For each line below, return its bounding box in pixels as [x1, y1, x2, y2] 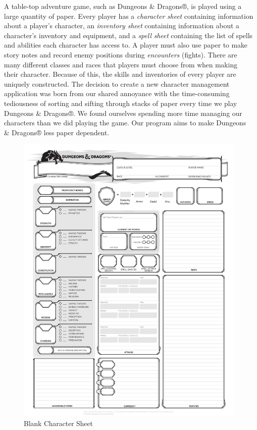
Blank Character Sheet [24, 418, 93, 429]
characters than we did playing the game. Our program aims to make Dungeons [4, 117, 246, 128]
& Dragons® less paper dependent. [4, 127, 109, 137]
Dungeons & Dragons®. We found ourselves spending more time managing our [4, 107, 243, 118]
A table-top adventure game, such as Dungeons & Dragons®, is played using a [4, 1, 242, 11]
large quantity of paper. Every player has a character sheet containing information [4, 10, 254, 21]
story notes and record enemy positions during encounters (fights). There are [4, 49, 237, 59]
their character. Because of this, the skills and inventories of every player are [4, 69, 236, 79]
